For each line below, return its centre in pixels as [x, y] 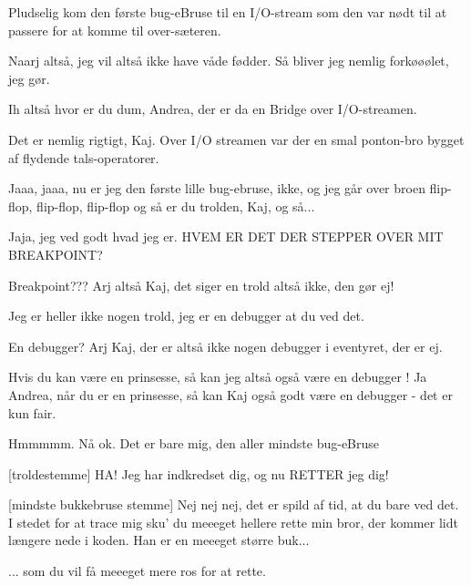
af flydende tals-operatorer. [84, 157]
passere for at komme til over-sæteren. [115, 30]
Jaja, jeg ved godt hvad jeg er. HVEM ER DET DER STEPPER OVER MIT [226, 236]
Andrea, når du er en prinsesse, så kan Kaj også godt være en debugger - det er [230, 394]
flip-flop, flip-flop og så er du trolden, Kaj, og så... [176, 206]
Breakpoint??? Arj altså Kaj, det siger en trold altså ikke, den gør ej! [201, 285]
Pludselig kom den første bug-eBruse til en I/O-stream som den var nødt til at [228, 12]
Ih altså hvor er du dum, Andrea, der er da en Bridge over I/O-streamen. [213, 109]
